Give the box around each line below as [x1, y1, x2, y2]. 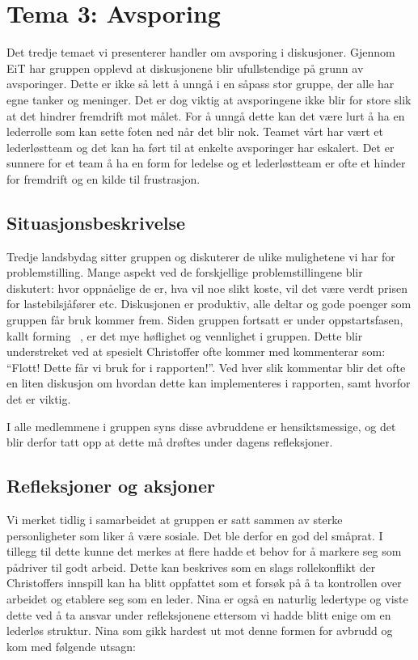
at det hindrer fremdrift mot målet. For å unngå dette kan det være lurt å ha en [6, 107, 405, 124]
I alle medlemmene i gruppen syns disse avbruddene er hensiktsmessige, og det [6, 417, 396, 434]
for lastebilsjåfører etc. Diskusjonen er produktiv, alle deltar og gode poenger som [6, 295, 412, 312]
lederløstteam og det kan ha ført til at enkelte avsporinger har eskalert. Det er [6, 138, 395, 155]
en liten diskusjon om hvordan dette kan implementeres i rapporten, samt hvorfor [6, 374, 411, 391]
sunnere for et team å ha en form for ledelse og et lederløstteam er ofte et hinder [6, 154, 406, 171]
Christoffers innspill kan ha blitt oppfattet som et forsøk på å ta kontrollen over [6, 574, 402, 591]
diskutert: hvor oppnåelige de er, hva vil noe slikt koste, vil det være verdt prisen [6, 279, 407, 296]
